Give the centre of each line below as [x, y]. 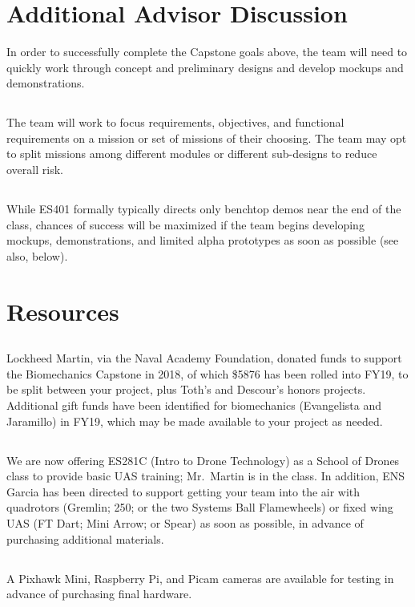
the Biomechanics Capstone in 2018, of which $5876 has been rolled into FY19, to [207, 373]
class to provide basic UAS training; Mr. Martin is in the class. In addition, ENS [206, 476]
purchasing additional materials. [85, 538]
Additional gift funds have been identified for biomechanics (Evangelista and [194, 405]
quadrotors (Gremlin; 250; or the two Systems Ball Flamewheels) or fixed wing [200, 507]
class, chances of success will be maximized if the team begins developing [185, 224]
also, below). [37, 255]
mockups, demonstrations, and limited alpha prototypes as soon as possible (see [203, 240]
